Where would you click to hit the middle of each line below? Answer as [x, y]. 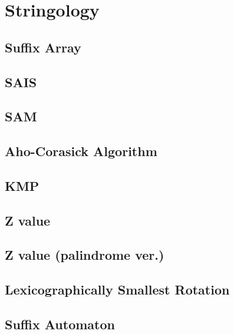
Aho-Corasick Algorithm [81, 151]
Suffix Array [43, 47]
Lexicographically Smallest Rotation [117, 290]
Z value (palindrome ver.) [85, 255]
